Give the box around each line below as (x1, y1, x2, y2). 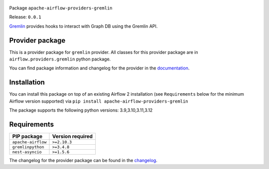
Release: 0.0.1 (9, 14, 42, 20)
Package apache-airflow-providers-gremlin (9, 5, 113, 11)
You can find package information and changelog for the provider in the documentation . (9, 65, 190, 71)
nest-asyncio (12, 149, 42, 155)
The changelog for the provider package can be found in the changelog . (9, 158, 158, 164)
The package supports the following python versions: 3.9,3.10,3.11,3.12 (9, 107, 153, 113)
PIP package (12, 133, 42, 140)
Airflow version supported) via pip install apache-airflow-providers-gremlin (9, 98, 188, 104)
